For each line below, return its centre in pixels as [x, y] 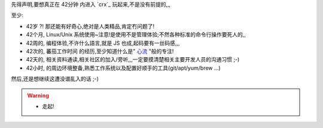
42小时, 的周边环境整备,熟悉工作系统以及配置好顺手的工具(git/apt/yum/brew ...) [123, 68]
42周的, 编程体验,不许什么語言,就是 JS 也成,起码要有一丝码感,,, [103, 43]
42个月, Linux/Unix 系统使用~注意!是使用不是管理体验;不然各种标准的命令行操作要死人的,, [136, 35]
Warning [38, 95]
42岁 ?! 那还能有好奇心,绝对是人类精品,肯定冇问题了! [90, 26]
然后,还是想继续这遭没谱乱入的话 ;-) [55, 79]
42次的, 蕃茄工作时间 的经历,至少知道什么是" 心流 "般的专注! [100, 51]
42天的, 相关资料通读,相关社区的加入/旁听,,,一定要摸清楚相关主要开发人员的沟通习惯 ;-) [133, 60]
